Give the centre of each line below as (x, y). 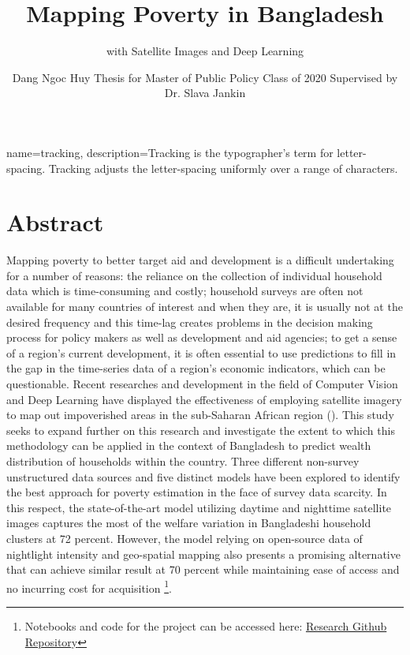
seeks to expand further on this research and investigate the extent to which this (201, 430)
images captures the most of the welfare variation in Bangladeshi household (189, 523)
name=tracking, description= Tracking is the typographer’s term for (170, 152)
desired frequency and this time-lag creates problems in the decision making (190, 322)
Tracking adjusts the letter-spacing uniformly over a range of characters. (223, 168)
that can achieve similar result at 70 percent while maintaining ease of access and (203, 569)
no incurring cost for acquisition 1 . (89, 586)
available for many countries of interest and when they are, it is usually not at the (205, 306)
